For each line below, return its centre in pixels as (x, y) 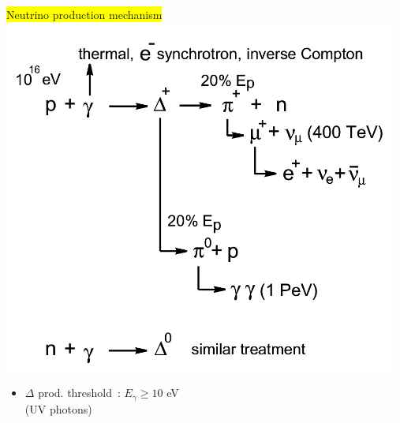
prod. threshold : (79, 393)
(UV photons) (58, 408)
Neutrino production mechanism (84, 14)
